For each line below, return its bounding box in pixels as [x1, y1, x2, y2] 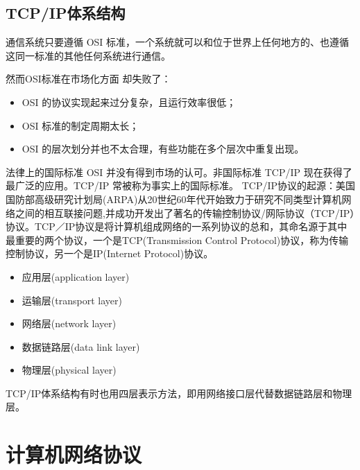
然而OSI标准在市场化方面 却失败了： [6, 71, 171, 86]
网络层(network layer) [22, 316, 117, 331]
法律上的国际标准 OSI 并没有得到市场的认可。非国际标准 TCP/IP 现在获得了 [6, 164, 352, 179]
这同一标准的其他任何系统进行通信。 [6, 48, 171, 62]
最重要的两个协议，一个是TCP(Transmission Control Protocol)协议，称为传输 [6, 232, 349, 247]
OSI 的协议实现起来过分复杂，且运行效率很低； [22, 94, 237, 109]
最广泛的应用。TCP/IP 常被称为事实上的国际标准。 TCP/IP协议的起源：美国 [6, 178, 355, 193]
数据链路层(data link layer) [22, 339, 140, 354]
